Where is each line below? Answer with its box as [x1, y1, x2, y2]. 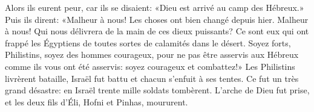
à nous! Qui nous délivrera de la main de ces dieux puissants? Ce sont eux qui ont [5, 25, 309, 37]
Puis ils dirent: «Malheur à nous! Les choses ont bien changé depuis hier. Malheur [5, 13, 309, 25]
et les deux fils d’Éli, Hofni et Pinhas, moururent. [5, 95, 188, 108]
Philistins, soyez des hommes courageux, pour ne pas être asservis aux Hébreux [5, 48, 299, 61]
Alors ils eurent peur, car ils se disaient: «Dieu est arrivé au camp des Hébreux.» [5, 1, 304, 13]
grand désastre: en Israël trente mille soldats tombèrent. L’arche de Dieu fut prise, [5, 84, 310, 96]
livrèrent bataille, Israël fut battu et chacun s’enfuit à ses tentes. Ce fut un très [5, 72, 299, 84]
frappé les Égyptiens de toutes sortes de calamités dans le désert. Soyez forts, [5, 36, 291, 49]
